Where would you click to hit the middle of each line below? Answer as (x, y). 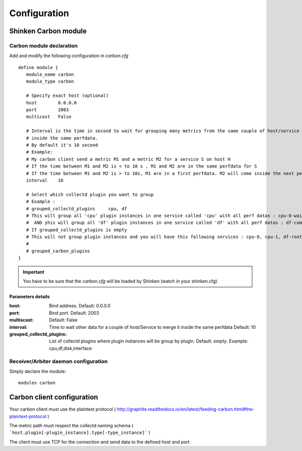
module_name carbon (50, 75)
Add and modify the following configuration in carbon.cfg (69, 56)
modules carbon (37, 383)
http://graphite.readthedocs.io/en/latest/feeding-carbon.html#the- (185, 409)
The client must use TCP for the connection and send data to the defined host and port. (100, 442)
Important (34, 272)
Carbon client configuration (54, 397)
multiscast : (21, 320)
